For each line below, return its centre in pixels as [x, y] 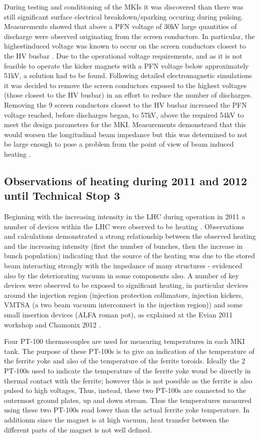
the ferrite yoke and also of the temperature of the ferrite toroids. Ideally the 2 [125, 361]
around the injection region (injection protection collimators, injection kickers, [124, 295]
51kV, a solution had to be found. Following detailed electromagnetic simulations [128, 75]
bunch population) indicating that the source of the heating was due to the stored [130, 256]
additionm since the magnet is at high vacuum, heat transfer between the [116, 419]
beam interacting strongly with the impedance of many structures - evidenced [123, 266]
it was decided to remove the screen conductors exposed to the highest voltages [125, 85]
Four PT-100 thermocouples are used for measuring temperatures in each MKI [124, 341]
